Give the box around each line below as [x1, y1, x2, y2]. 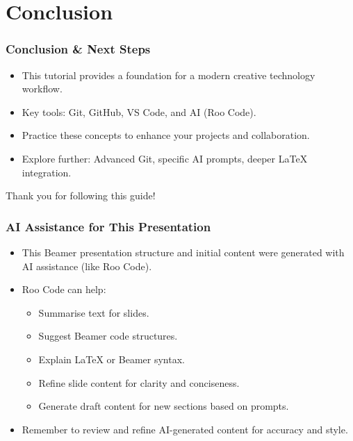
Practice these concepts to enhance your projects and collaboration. [22, 128, 310, 142]
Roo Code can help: [22, 282, 106, 297]
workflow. [22, 81, 63, 96]
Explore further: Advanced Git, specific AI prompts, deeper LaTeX [22, 151, 308, 165]
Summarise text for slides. [38, 305, 149, 319]
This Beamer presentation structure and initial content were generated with [22, 244, 345, 259]
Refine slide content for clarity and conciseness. [38, 375, 240, 390]
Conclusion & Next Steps [6, 40, 151, 58]
